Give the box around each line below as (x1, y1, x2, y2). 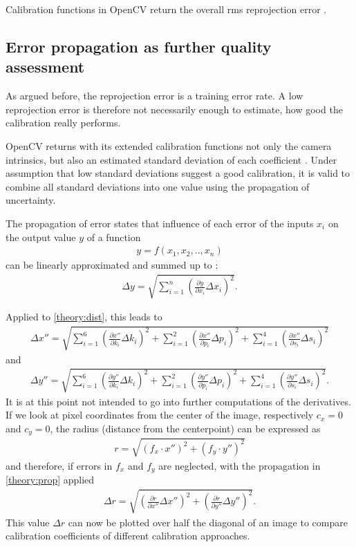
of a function (86, 229, 141, 244)
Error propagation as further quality (6, 35, 272, 57)
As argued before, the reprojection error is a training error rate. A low (6, 88, 303, 103)
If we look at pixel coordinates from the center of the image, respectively (6, 407, 314, 422)
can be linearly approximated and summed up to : (6, 258, 218, 272)
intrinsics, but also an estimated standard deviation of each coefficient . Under (6, 152, 337, 166)
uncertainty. (6, 193, 56, 207)
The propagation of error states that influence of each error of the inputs (6, 215, 314, 230)
